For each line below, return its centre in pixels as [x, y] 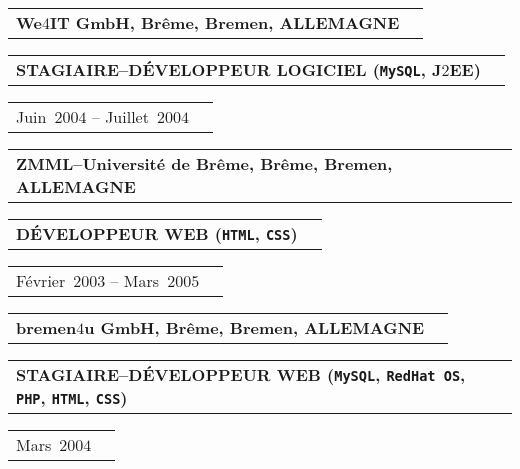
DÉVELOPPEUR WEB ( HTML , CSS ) [157, 233]
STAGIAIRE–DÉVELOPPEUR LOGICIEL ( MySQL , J [229, 69]
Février [41, 280]
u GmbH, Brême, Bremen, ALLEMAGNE [254, 327]
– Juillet [120, 116]
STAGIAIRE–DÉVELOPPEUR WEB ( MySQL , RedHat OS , [241, 374]
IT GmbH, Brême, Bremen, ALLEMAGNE [224, 22]
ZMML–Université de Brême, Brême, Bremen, [204, 163]
